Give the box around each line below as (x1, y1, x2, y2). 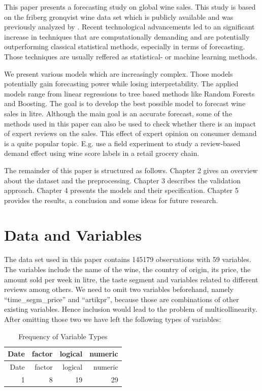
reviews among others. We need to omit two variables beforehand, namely (4, 284, 234, 295)
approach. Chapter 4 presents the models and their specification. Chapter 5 (4, 185, 239, 195)
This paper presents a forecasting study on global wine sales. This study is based (4, 2, 256, 12)
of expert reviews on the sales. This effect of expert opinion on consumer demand (4, 128, 257, 139)
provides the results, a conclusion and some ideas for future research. (4, 194, 218, 205)
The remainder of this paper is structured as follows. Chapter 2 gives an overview (4, 165, 258, 175)
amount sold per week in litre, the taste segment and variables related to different (4, 274, 258, 284)
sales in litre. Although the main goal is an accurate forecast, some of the (4, 108, 232, 118)
